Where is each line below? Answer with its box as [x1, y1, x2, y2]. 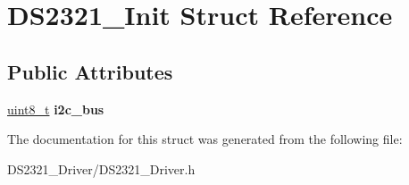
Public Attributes [7, 57, 173, 85]
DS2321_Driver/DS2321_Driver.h [7, 159, 196, 178]
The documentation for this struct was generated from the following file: [7, 130, 403, 148]
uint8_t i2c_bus [7, 99, 104, 118]
